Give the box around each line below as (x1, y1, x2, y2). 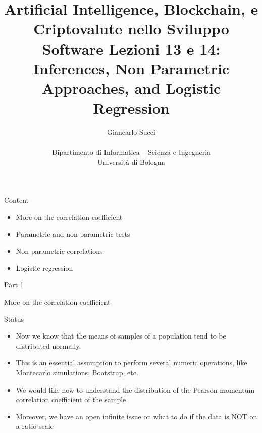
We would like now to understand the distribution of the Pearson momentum (16, 384, 255, 395)
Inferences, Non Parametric (33, 58, 230, 78)
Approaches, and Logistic (41, 77, 221, 98)
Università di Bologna (97, 156, 165, 167)
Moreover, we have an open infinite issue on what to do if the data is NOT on (16, 411, 257, 421)
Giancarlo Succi (107, 127, 155, 137)
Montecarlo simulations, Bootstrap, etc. (16, 367, 138, 377)
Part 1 (4, 279, 24, 290)
